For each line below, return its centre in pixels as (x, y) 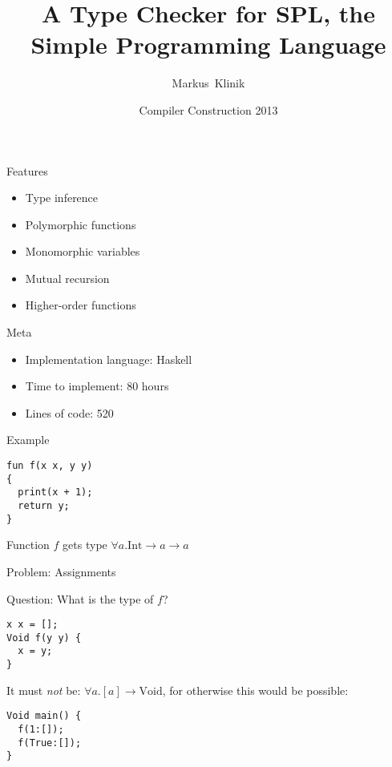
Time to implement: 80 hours (97, 386)
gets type (85, 545)
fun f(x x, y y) (50, 466)
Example (28, 440)
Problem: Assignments (61, 571)
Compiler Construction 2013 (208, 109)
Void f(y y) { (44, 638)
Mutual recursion (67, 278)
